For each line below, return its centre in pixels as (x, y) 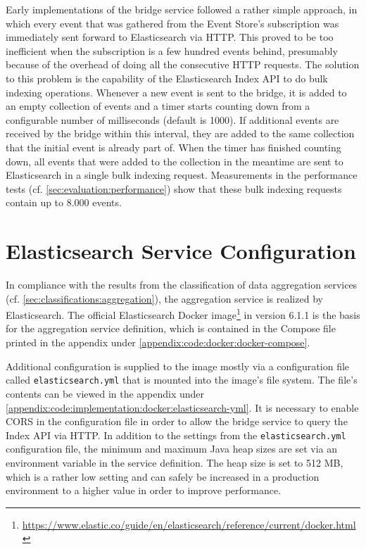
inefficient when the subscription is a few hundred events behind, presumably (172, 50)
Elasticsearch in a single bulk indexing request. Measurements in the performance (182, 175)
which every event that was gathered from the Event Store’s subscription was (172, 23)
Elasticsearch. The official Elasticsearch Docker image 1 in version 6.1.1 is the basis (183, 314)
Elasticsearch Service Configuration (181, 251)
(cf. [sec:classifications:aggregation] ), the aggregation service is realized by (164, 298)
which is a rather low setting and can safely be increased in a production (163, 476)
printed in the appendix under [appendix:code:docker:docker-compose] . (158, 342)
